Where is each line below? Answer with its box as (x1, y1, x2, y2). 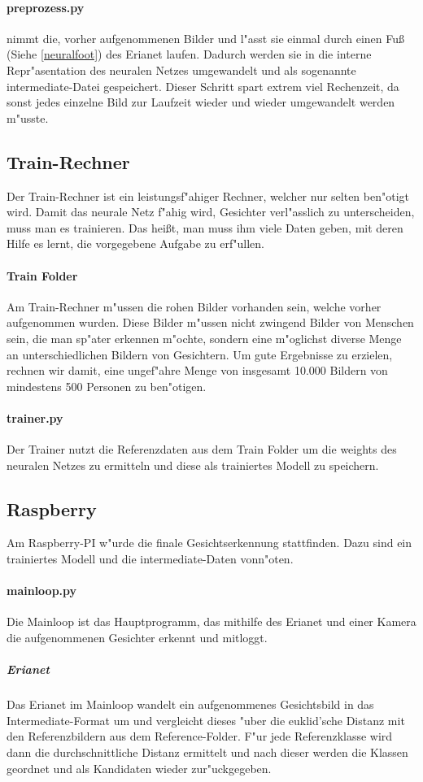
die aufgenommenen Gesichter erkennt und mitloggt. (7, 629, 268, 646)
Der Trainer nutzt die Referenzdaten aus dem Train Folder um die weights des (7, 441, 397, 458)
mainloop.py (7, 582, 77, 599)
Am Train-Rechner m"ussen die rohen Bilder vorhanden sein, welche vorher (7, 298, 382, 315)
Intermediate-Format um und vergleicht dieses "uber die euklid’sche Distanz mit (7, 711, 405, 728)
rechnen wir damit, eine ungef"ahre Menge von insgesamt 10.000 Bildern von (7, 362, 388, 379)
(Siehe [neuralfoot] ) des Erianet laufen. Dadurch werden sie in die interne (7, 46, 372, 63)
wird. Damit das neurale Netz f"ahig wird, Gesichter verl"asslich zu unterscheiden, (7, 203, 415, 220)
